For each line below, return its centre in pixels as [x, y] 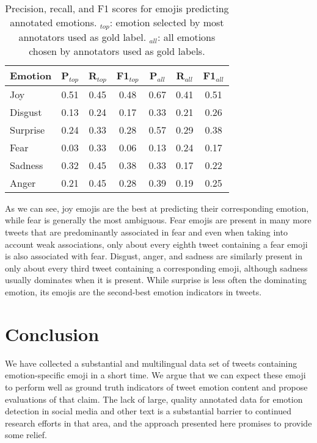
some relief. [26, 435]
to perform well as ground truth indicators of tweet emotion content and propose [156, 387]
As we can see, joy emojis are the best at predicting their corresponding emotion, [157, 208]
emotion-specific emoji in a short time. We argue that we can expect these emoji [155, 375]
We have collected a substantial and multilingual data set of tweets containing [151, 363]
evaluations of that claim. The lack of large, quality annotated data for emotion [154, 399]
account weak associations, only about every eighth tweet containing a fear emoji [156, 244]
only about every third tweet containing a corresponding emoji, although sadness [156, 268]
